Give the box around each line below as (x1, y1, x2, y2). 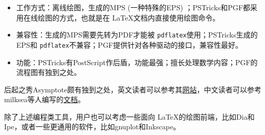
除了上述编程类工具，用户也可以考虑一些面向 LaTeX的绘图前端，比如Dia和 (4, 111, 255, 122)
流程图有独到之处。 (16, 67, 81, 78)
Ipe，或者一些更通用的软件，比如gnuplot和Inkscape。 (4, 121, 181, 132)
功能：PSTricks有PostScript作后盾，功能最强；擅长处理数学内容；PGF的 (16, 56, 258, 67)
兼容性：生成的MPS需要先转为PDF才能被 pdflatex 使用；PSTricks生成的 (16, 29, 258, 40)
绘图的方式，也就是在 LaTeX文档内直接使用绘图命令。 (37, 12, 220, 23)
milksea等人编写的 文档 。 (4, 94, 85, 105)
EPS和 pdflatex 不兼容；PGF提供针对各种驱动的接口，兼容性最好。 (16, 39, 243, 50)
